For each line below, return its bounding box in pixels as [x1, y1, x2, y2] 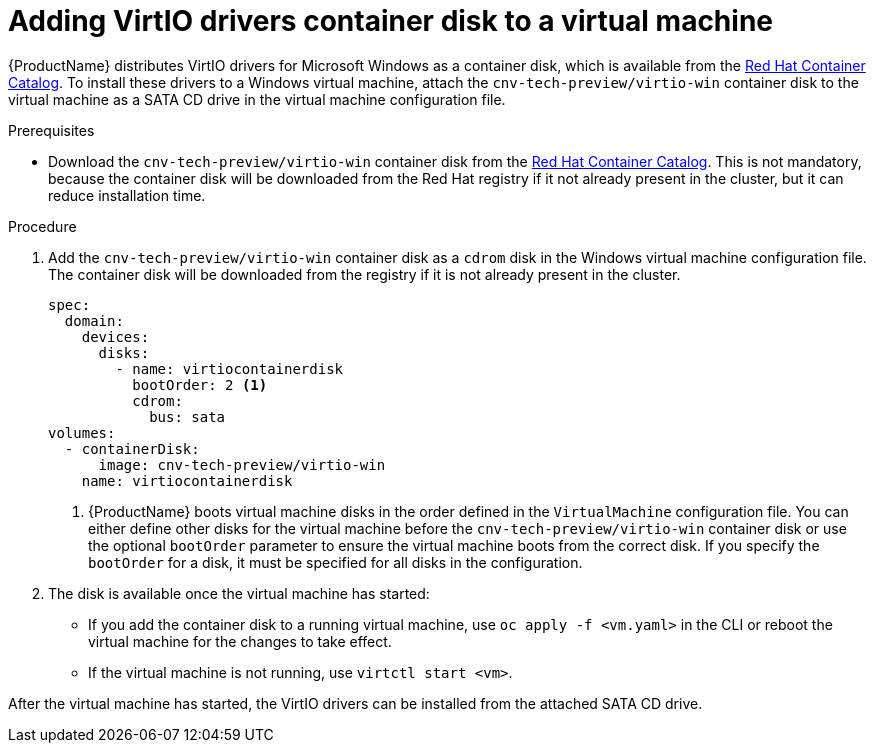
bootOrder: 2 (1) [132, 376, 268, 393]
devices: [81, 328, 150, 345]
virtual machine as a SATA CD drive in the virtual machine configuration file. [8, 90, 506, 108]
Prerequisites [8, 121, 95, 139]
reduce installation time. [48, 186, 206, 204]
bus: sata [149, 408, 226, 425]
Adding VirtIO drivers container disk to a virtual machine [8, 4, 773, 38]
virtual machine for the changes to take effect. [88, 632, 392, 650]
